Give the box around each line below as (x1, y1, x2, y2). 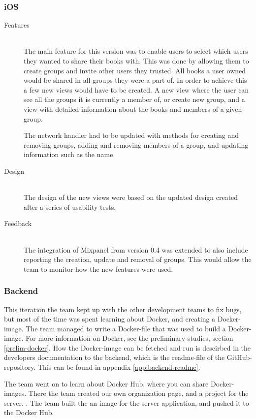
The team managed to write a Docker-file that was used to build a (26, 323, 226, 333)
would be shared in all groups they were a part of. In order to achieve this (24, 75, 247, 85)
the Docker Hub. (4, 407, 54, 418)
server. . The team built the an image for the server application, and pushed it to (4, 397, 249, 408)
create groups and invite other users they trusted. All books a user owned (24, 65, 246, 75)
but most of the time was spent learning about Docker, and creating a (4, 314, 216, 324)
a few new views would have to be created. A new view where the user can (24, 84, 249, 95)
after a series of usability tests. (24, 201, 116, 212)
